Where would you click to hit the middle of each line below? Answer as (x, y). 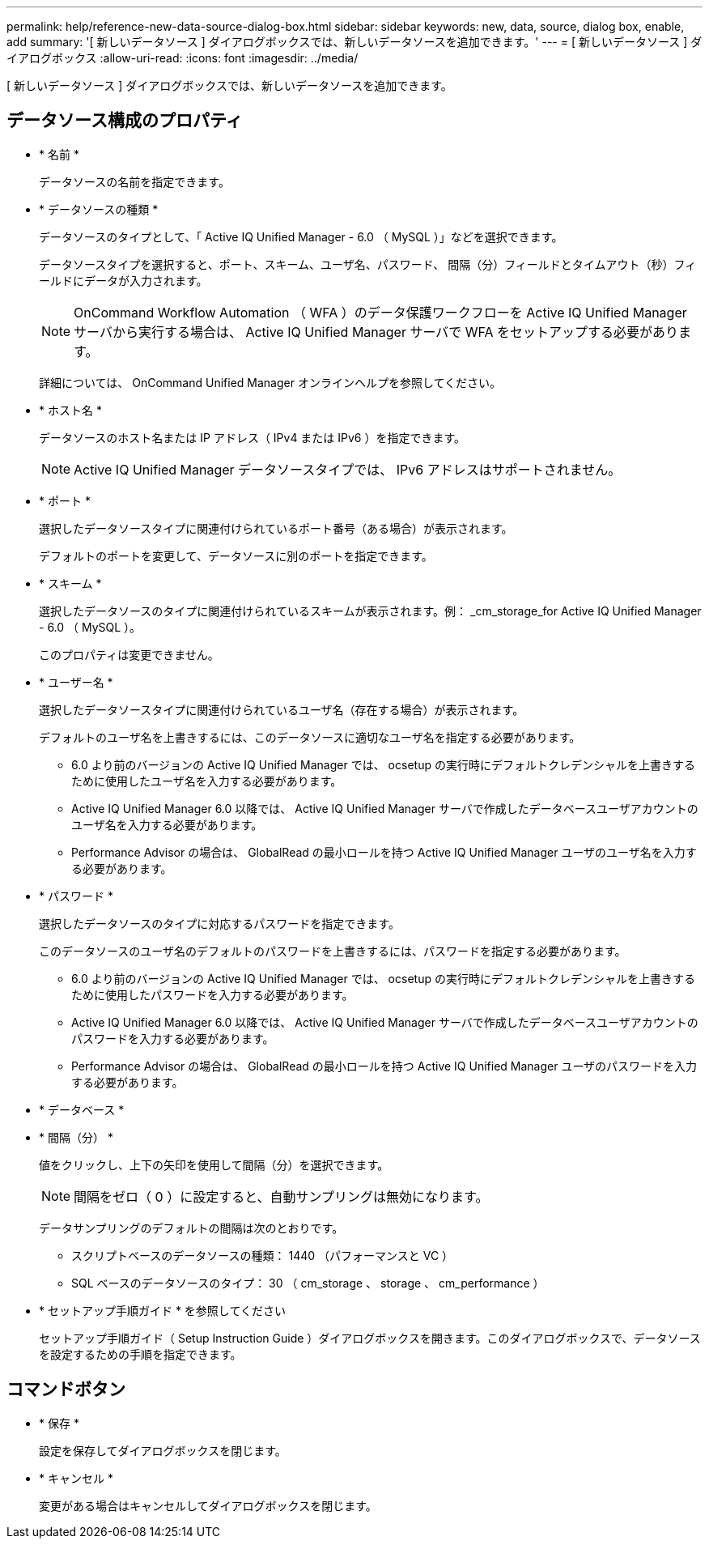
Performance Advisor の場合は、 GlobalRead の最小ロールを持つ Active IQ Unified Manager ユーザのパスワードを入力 (384, 1066)
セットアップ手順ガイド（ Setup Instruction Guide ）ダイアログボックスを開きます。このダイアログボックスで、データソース (370, 1338)
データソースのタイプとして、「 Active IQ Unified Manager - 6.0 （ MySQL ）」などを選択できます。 (301, 236)
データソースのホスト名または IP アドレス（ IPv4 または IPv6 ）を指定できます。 (253, 437)
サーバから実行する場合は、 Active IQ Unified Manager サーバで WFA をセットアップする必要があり (376, 332)
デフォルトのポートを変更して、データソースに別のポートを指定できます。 (236, 555)
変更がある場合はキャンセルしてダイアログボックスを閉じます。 (208, 1505)
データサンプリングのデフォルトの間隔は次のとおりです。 (191, 1228)
